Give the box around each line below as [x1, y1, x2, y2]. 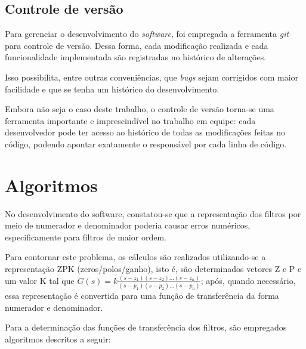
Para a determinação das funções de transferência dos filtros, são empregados [5, 321, 287, 333]
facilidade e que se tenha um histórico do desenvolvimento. [5, 82, 220, 95]
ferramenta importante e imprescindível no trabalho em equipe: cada [5, 114, 256, 126]
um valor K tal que [5, 274, 75, 286]
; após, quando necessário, [200, 274, 296, 286]
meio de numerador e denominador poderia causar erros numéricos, [5, 219, 251, 231]
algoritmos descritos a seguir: [5, 333, 111, 345]
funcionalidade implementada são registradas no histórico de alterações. [5, 51, 267, 63]
